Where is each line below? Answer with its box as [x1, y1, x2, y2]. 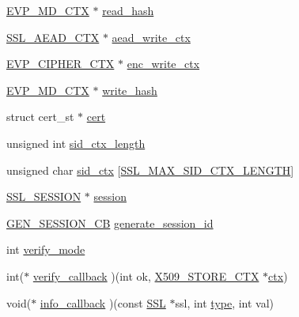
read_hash [102, 2, 154, 18]
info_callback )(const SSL [40, 294, 166, 311]
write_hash [102, 81, 157, 98]
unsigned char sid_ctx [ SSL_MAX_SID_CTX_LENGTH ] [6, 161, 294, 178]
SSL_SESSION [6, 188, 81, 205]
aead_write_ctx [112, 28, 191, 45]
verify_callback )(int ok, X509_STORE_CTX [32, 267, 259, 284]
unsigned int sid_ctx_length [6, 134, 146, 151]
